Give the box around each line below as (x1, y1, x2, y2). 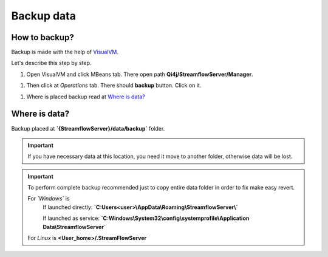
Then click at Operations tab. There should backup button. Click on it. (26, 82, 202, 89)
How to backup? (11, 32, 74, 43)
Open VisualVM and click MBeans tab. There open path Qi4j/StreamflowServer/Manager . (26, 70, 253, 78)
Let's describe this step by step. (11, 60, 92, 67)
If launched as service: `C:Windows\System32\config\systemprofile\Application (43, 214, 250, 222)
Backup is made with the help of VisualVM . (11, 49, 118, 56)
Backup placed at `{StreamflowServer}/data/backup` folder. (11, 125, 165, 132)
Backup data (11, 9, 76, 22)
